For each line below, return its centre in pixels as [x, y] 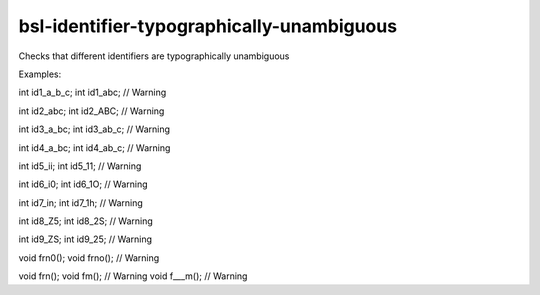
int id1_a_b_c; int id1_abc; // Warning [92, 92]
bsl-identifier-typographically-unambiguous [208, 26]
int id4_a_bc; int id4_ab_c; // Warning [94, 147]
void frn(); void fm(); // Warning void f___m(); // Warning [133, 276]
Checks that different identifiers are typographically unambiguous [154, 56]
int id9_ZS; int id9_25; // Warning [85, 239]
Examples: [40, 74]
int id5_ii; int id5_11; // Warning [80, 166]
